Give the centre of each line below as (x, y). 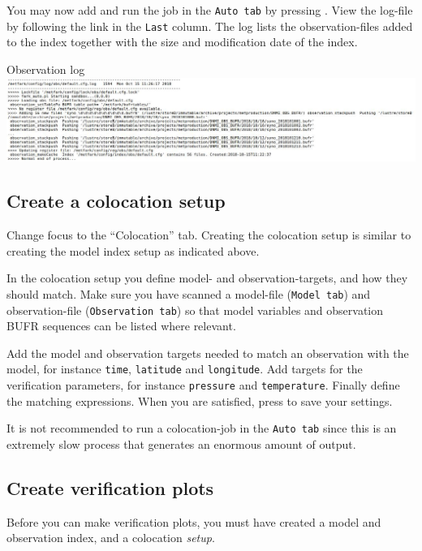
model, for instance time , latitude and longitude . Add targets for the (185, 369)
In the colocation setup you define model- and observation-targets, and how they (207, 278)
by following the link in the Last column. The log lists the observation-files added (210, 26)
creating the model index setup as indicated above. (133, 250)
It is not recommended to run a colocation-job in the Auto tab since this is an (202, 428)
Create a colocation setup (116, 201)
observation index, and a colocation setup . (111, 538)
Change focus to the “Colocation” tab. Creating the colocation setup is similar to (209, 235)
